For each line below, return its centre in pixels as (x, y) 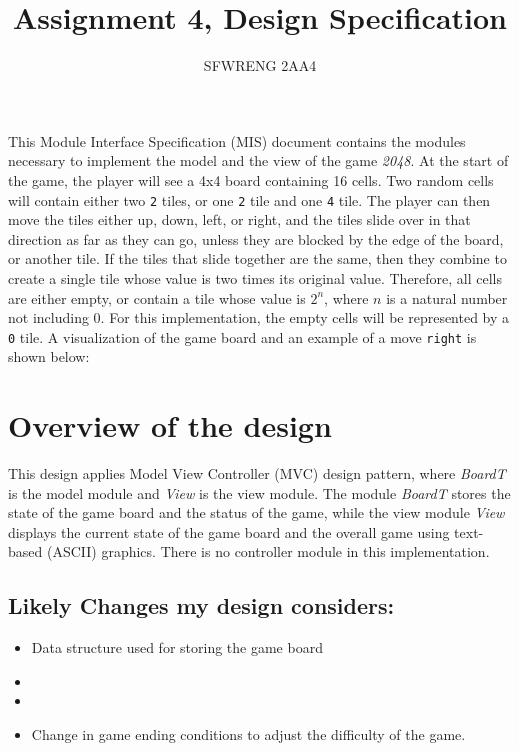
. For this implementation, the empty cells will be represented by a (305, 317)
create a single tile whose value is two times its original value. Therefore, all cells (255, 277)
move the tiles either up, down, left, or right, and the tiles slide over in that (239, 219)
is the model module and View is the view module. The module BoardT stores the (259, 492)
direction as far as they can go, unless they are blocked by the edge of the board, (256, 238)
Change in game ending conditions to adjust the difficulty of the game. (248, 734)
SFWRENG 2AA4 (260, 65)
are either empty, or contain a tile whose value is (157, 297)
